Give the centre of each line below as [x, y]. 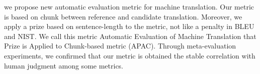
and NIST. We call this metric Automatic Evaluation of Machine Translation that [130, 36]
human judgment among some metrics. [64, 65]
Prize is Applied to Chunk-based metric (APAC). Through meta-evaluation [120, 46]
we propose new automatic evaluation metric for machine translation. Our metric [129, 6]
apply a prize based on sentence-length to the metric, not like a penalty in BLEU [129, 26]
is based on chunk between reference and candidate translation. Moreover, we [123, 16]
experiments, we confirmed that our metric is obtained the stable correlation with [130, 55]
